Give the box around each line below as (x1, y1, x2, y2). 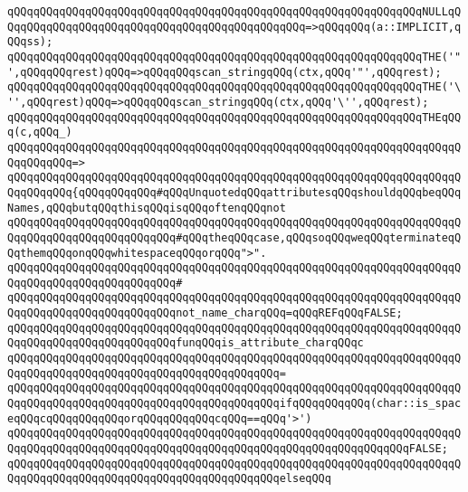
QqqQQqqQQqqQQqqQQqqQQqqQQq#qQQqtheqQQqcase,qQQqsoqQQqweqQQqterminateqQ (7, 231, 462, 244)
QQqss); (7, 35, 53, 49)
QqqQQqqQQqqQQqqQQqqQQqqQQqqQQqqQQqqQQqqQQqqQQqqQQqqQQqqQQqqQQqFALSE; (7, 442, 448, 456)
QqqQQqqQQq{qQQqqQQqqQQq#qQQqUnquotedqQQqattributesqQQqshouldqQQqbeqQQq (7, 185, 462, 199)
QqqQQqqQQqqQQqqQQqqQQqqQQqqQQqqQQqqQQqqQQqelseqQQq (7, 472, 331, 486)
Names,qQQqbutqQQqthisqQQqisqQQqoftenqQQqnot (7, 201, 286, 214)
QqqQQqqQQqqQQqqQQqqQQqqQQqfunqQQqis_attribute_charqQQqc (7, 336, 364, 350)
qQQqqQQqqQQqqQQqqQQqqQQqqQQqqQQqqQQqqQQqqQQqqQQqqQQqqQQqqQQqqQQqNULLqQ (7, 5, 462, 18)
